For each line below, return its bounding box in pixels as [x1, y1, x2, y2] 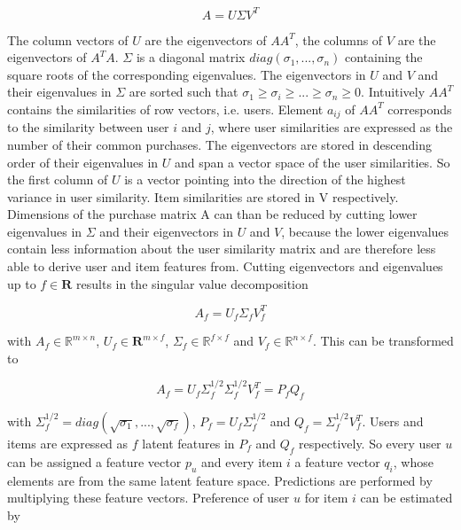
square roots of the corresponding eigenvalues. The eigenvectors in [7, 65, 366, 83]
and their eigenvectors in [99, 222, 233, 240]
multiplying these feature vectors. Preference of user [7, 488, 290, 507]
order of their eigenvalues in [7, 152, 159, 171]
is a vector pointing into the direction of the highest [124, 170, 406, 189]
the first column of [7, 170, 108, 189]
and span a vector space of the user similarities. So [175, 152, 450, 171]
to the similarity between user [7, 118, 169, 136]
